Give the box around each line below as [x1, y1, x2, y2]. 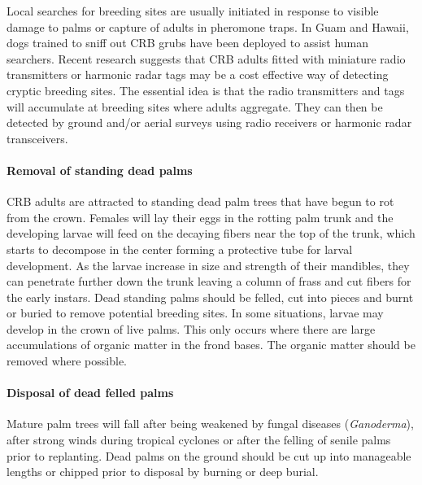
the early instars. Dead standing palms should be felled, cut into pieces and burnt [7, 288, 414, 305]
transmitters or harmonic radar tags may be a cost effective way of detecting [7, 66, 389, 83]
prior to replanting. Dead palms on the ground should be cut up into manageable [7, 447, 411, 464]
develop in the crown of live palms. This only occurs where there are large [7, 320, 376, 337]
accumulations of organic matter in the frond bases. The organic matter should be [7, 336, 415, 353]
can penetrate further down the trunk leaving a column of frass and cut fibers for [7, 273, 411, 290]
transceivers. [7, 129, 68, 146]
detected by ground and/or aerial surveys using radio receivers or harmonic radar [7, 114, 412, 131]
